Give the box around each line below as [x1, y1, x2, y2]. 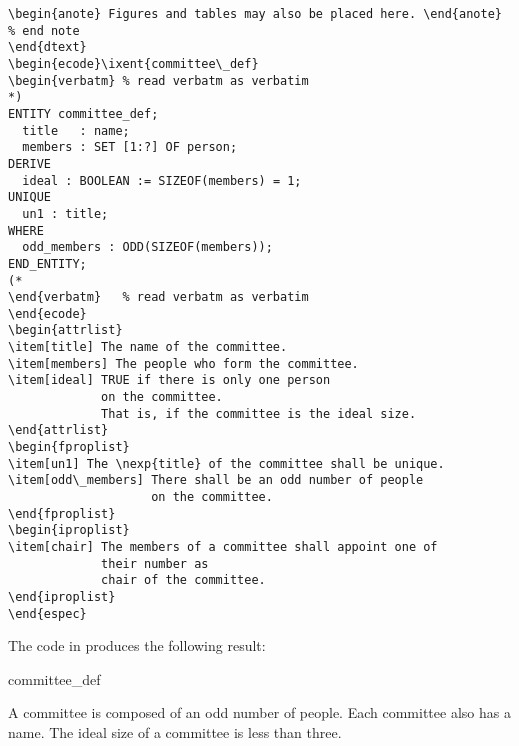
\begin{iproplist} [8, 523, 130, 538]
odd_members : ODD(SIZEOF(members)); [22, 240, 273, 255]
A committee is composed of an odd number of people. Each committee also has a [8, 702, 511, 723]
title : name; [22, 123, 130, 138]
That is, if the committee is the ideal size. [101, 406, 417, 421]
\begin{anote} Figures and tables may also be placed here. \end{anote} [8, 7, 502, 21]
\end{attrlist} [8, 423, 109, 438]
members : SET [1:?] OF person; [22, 140, 238, 155]
